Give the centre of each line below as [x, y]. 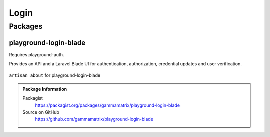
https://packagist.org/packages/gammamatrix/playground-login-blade [107, 105]
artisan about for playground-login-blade [55, 75]
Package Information [45, 89]
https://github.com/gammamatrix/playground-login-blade [94, 119]
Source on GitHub [41, 112]
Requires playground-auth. [37, 54]
